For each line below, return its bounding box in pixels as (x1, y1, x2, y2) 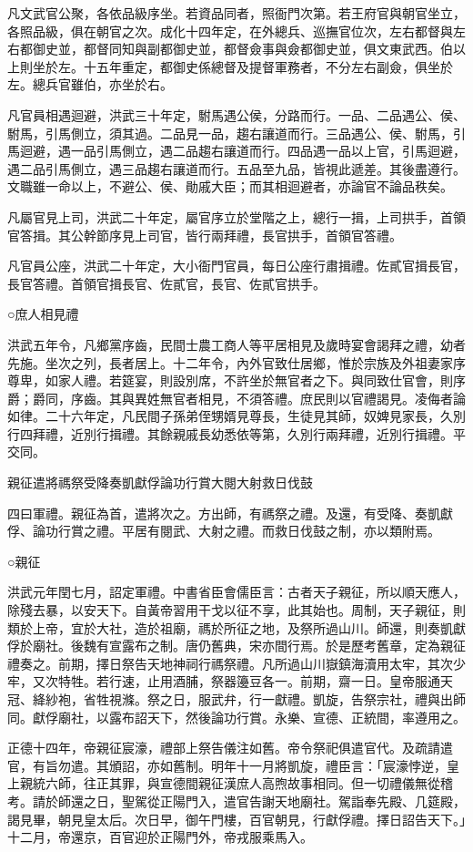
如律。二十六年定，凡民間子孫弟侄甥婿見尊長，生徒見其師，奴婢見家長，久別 (7, 406, 466, 426)
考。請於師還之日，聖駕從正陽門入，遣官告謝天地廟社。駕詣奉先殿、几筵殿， (7, 791, 466, 810)
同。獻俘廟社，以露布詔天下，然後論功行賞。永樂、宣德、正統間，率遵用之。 (7, 707, 466, 726)
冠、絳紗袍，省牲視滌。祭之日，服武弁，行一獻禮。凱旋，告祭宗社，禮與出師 (7, 690, 466, 708)
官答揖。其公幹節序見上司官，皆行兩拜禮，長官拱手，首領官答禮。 (7, 225, 402, 244)
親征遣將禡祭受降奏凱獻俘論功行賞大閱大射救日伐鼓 (7, 473, 313, 492)
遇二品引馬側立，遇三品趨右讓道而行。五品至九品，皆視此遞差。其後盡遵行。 (7, 159, 466, 178)
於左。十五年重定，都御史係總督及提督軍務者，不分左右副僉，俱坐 (45, 56, 440, 76)
